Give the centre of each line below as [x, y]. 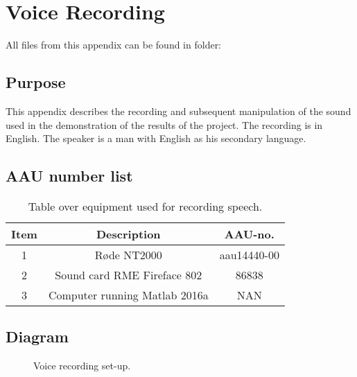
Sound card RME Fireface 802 [129, 274]
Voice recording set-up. [82, 366]
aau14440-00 [249, 254]
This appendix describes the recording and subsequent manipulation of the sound [178, 111]
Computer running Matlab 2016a [128, 295]
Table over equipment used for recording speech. [145, 206]
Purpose [36, 82]
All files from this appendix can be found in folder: [114, 45]
